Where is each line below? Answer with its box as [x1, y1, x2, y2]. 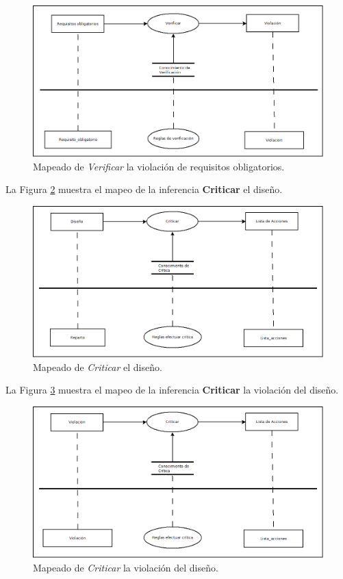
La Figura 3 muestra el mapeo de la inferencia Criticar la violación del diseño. [5, 383, 339, 397]
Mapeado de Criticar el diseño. [33, 359, 162, 374]
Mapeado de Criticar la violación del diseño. [33, 560, 218, 574]
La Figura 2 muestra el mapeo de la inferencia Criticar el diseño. [5, 182, 283, 196]
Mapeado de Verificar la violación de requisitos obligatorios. [33, 159, 285, 173]
